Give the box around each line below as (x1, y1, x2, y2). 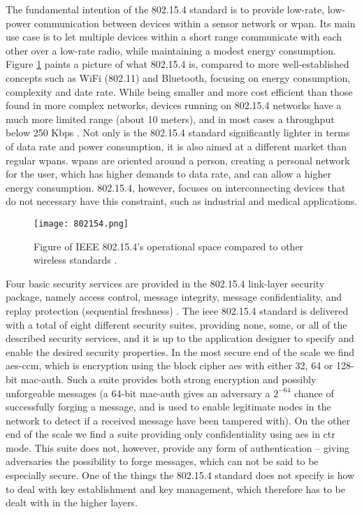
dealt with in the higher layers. (6, 495, 138, 510)
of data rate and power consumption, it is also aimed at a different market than (6, 138, 347, 153)
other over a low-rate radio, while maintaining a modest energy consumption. (6, 43, 336, 57)
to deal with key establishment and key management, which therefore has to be (6, 481, 345, 496)
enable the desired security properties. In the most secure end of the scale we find (6, 344, 355, 359)
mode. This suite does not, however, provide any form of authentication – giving (6, 440, 349, 455)
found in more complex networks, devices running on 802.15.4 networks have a (6, 98, 342, 113)
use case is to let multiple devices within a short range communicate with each (6, 29, 342, 44)
